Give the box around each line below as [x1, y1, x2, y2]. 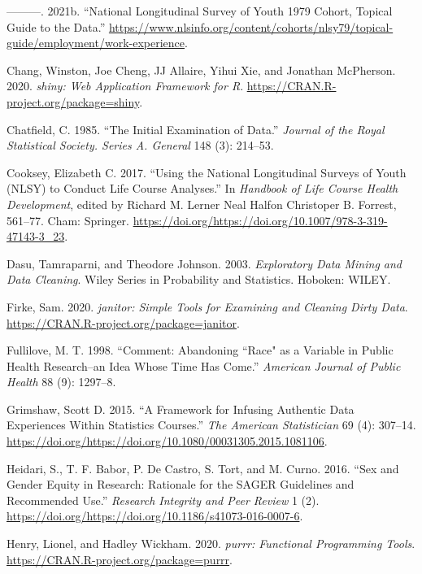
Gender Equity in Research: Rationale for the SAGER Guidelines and [7, 476, 355, 493]
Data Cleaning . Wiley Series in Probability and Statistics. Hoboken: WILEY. [7, 271, 391, 288]
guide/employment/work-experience [7, 34, 185, 51]
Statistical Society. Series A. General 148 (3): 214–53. [7, 137, 274, 154]
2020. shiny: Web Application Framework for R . [7, 77, 244, 94]
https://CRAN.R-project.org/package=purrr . [7, 550, 233, 567]
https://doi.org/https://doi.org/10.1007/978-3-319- [133, 211, 388, 228]
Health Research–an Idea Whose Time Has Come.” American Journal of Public [7, 357, 401, 374]
